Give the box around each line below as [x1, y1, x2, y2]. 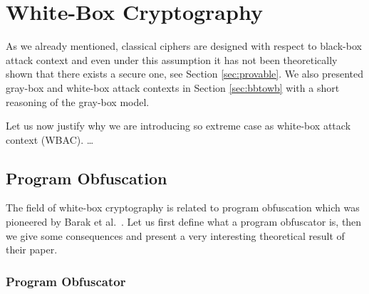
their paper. [6, 242, 58, 257]
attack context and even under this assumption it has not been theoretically [6, 52, 338, 67]
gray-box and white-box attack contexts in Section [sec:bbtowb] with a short [6, 80, 340, 95]
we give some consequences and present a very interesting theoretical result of [6, 228, 345, 243]
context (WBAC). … [6, 132, 94, 147]
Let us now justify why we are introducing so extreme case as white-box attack [6, 118, 351, 133]
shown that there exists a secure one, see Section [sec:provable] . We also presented [6, 66, 363, 81]
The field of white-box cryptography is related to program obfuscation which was [6, 200, 360, 215]
